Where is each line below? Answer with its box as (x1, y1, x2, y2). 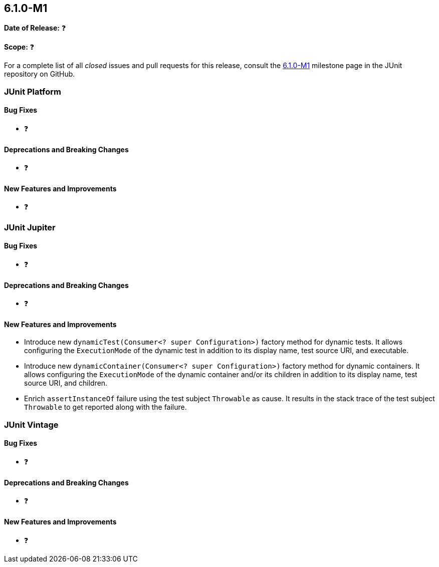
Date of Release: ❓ (4, 24, 66, 33)
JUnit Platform (4, 86, 61, 97)
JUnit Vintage (4, 419, 59, 430)
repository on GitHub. (4, 70, 75, 79)
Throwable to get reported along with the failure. (24, 403, 187, 412)
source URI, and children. (24, 379, 108, 388)
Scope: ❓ (4, 43, 35, 52)
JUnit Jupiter (4, 222, 56, 232)
